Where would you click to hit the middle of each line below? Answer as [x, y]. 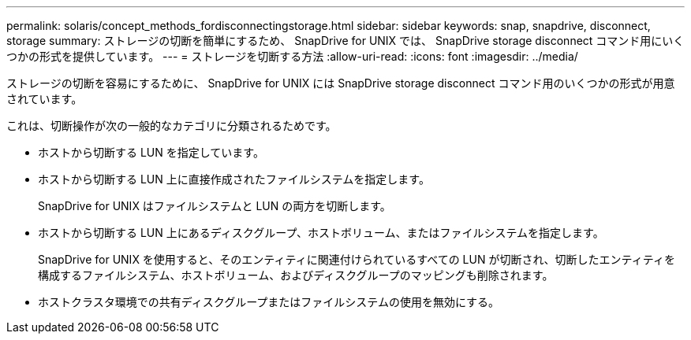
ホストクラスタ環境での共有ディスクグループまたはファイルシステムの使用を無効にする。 [269, 302]
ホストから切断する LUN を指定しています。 [151, 152]
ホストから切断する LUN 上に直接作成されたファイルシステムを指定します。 [234, 179]
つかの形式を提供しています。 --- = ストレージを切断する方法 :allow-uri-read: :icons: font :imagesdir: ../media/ [292, 56]
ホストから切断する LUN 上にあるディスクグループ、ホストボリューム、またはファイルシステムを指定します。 [321, 233]
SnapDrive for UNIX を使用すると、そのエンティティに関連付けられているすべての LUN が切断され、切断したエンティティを [357, 259]
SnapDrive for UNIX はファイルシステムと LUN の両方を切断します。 [215, 206]
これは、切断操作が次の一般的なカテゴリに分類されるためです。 [172, 126]
